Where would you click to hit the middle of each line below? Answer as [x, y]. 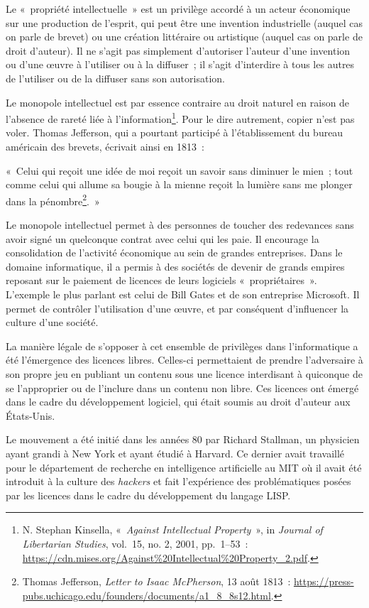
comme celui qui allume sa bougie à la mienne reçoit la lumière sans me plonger [179, 184]
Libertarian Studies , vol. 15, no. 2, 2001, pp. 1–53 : [135, 543]
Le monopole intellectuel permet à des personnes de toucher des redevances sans [180, 225]
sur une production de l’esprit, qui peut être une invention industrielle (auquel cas [184, 22]
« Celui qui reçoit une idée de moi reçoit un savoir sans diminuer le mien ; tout [180, 170]
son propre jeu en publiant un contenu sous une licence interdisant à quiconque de [184, 373]
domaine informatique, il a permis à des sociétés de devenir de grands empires [175, 266]
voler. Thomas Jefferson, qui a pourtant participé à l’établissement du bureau [175, 132]
